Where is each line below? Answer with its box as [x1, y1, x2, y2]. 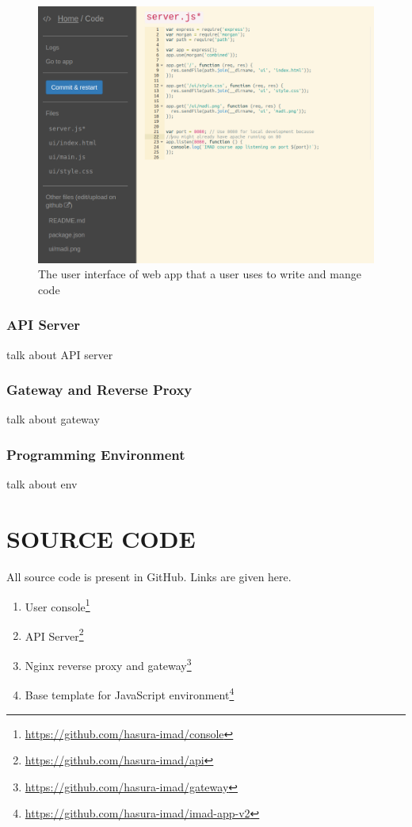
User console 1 [25, 595, 90, 615]
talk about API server [6, 346, 113, 362]
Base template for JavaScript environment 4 [25, 684, 235, 703]
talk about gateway [6, 411, 100, 427]
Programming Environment [6, 444, 185, 464]
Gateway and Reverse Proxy [6, 380, 193, 400]
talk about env [6, 476, 78, 492]
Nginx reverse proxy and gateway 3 [25, 655, 192, 673]
